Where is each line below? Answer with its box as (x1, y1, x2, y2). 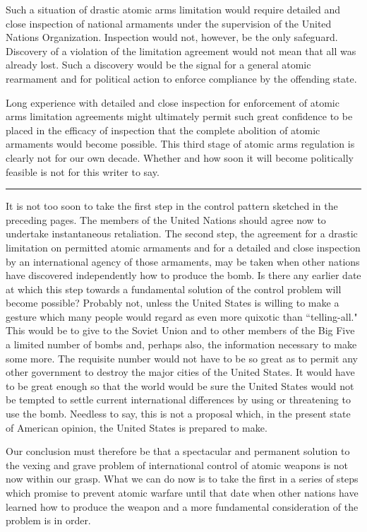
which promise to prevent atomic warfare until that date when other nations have (6, 485, 359, 500)
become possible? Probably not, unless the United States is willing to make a (6, 295, 339, 310)
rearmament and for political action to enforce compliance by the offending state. (6, 71, 357, 85)
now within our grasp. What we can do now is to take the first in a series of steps (6, 471, 359, 486)
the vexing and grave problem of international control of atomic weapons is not (6, 457, 348, 472)
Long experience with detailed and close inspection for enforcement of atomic (6, 95, 339, 110)
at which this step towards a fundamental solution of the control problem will (6, 281, 342, 296)
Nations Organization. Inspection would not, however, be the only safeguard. (6, 30, 338, 45)
